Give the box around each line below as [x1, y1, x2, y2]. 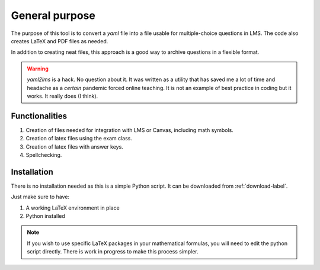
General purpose [11, 9, 96, 22]
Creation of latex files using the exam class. [25, 135, 133, 142]
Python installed [25, 213, 65, 220]
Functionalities [11, 111, 68, 121]
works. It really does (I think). [27, 92, 98, 99]
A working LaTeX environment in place [25, 204, 120, 211]
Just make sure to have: [11, 193, 70, 201]
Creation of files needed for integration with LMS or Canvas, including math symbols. [25, 126, 233, 133]
